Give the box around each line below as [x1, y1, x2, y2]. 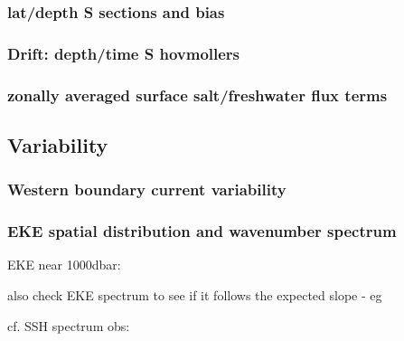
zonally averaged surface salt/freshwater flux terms [7, 83, 388, 106]
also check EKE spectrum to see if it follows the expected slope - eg [7, 285, 382, 304]
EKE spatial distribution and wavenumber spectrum [7, 220, 397, 242]
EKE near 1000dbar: [7, 255, 121, 274]
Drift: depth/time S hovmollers [7, 42, 240, 64]
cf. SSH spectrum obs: [7, 316, 130, 335]
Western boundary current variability [7, 178, 287, 201]
